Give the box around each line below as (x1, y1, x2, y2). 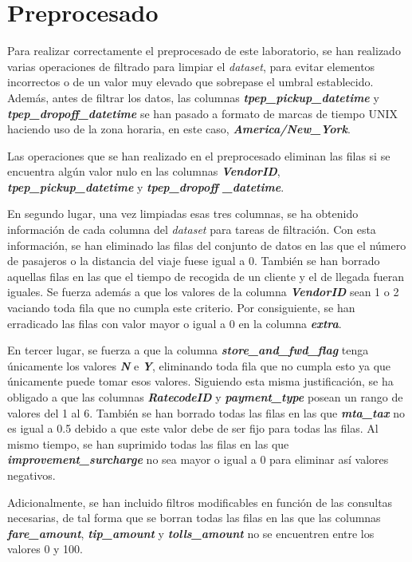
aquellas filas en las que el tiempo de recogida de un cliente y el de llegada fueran (7, 267, 405, 284)
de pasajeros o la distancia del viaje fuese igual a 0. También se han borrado (7, 252, 380, 269)
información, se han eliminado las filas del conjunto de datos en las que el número (7, 236, 406, 253)
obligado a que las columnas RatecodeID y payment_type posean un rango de (7, 389, 403, 405)
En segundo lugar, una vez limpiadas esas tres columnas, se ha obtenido (7, 205, 359, 222)
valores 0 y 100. (7, 540, 83, 557)
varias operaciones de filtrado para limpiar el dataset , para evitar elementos (7, 57, 375, 74)
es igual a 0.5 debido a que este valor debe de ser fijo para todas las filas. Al (7, 420, 379, 437)
